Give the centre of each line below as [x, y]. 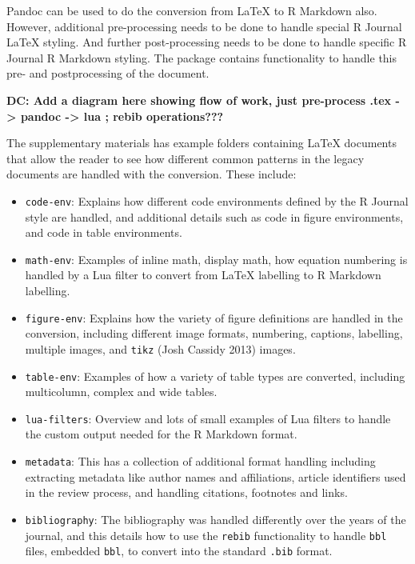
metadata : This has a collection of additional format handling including [200, 461]
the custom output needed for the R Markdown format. [161, 434]
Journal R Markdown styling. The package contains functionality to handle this [202, 57]
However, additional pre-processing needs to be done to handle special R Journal [204, 26]
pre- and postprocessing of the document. [108, 73]
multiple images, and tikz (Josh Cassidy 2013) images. [160, 348]
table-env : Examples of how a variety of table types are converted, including [215, 376]
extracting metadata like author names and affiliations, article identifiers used [215, 476]
